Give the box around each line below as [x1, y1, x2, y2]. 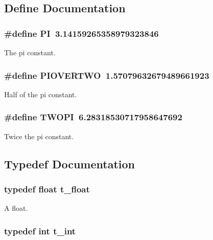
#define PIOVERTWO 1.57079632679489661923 [4, 69, 209, 81]
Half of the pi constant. [4, 89, 77, 99]
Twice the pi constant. [4, 130, 74, 141]
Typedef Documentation [4, 156, 135, 171]
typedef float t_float [4, 182, 90, 195]
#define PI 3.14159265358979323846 [4, 27, 159, 39]
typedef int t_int [4, 224, 76, 237]
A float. [4, 203, 28, 213]
